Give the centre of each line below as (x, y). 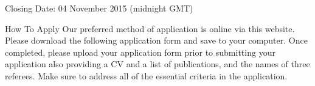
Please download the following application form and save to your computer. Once (156, 40)
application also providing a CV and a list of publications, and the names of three (157, 64)
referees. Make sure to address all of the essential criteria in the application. (146, 75)
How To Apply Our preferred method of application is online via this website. (150, 28)
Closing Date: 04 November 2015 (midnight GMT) (99, 8)
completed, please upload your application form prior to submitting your (140, 52)
